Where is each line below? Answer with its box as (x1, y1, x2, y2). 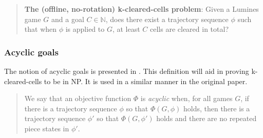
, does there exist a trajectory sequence (105, 13, 229, 24)
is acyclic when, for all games (140, 93, 233, 104)
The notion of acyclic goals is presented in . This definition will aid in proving (4, 66, 249, 76)
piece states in (24, 123, 69, 133)
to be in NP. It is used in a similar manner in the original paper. (44, 75, 248, 86)
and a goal (51, 13, 84, 24)
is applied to (65, 24, 105, 34)
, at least (112, 24, 140, 34)
